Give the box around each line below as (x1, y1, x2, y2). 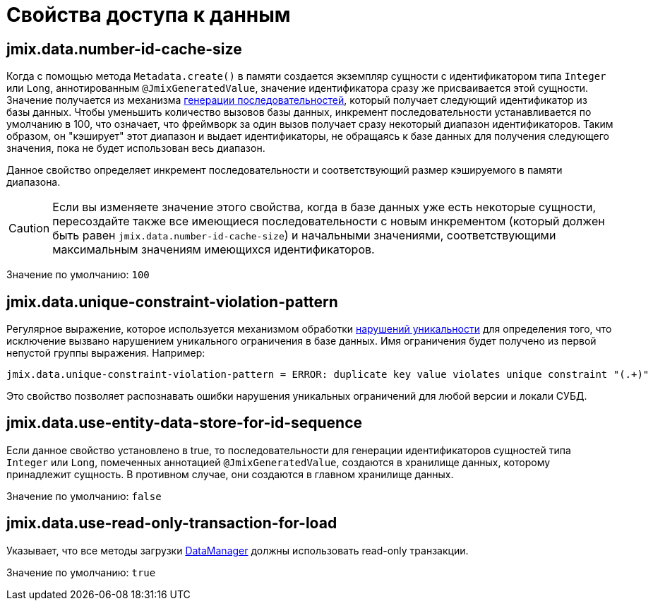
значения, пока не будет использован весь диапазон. (6, 142, 265, 155)
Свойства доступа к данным (6, 3, 291, 27)
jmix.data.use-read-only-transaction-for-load (6, 514, 337, 533)
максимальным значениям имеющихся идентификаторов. (52, 242, 375, 257)
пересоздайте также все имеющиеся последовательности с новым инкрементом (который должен (52, 214, 605, 229)
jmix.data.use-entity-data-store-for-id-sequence (6, 414, 362, 432)
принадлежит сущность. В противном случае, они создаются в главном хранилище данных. (6, 468, 454, 480)
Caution (8, 221, 50, 236)
